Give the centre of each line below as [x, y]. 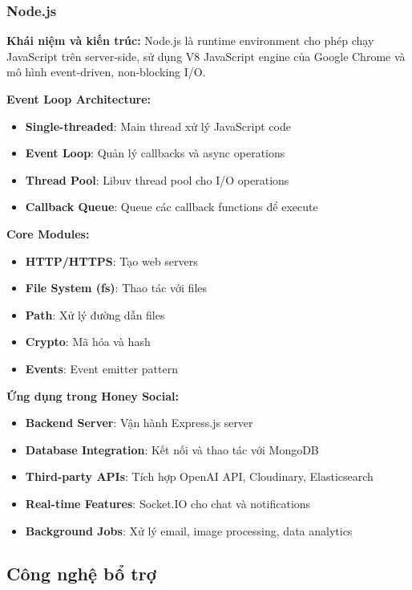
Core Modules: [48, 233]
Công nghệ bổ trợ [81, 574]
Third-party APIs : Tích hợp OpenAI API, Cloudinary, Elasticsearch [199, 476]
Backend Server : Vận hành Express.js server [139, 423]
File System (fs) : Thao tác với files [116, 288]
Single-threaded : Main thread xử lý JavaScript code [158, 126]
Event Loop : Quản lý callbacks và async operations [155, 153]
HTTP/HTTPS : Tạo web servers [111, 260]
